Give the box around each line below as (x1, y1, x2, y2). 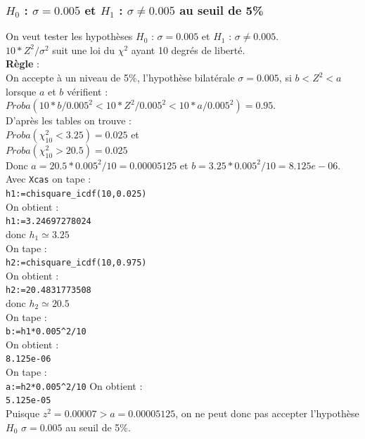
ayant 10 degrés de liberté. (131, 42, 245, 57)
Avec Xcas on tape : (6, 171, 91, 186)
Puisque (6, 406, 40, 421)
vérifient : (67, 84, 108, 98)
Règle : (6, 56, 39, 71)
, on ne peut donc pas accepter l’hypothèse (175, 406, 359, 421)
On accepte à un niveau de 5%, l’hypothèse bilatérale (6, 70, 235, 84)
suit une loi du (52, 42, 115, 57)
